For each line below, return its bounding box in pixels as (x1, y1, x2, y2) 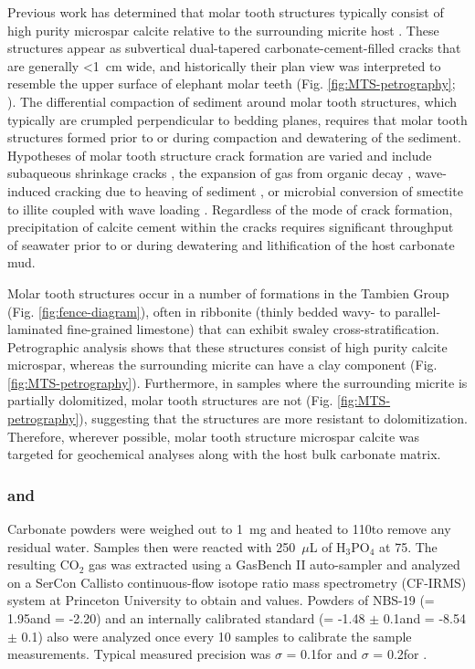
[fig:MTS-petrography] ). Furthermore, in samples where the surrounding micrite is (7, 372, 468, 392)
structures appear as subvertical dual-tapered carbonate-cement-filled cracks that (7, 38, 461, 57)
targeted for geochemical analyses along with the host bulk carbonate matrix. (7, 444, 441, 464)
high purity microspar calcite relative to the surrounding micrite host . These (7, 20, 439, 39)
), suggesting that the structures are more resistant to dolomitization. (79, 409, 468, 428)
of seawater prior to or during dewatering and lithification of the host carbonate (7, 235, 455, 254)
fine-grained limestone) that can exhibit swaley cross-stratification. (67, 319, 440, 339)
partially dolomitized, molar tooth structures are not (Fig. (7, 391, 333, 410)
